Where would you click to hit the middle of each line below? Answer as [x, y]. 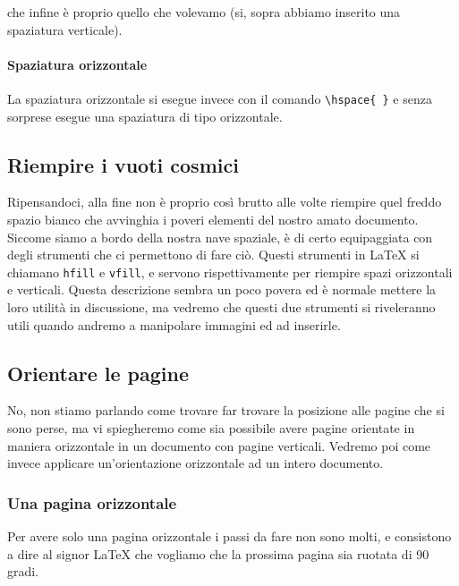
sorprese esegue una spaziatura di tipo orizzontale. [145, 116]
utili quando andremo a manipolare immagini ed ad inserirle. [174, 324]
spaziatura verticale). [65, 29]
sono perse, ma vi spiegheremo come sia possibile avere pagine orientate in [211, 428]
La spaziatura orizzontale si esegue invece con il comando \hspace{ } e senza [220, 98]
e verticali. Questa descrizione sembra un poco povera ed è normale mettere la [222, 289]
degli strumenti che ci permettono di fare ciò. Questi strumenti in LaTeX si [213, 255]
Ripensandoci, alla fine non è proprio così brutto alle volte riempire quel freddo [225, 202]
